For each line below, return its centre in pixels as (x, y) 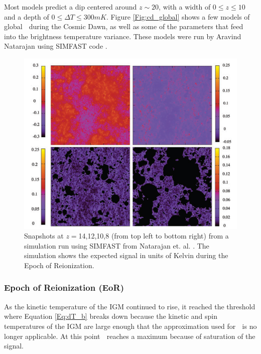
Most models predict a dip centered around (71, 7)
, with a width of (185, 7)
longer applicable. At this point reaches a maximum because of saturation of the (130, 336)
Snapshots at (44, 236)
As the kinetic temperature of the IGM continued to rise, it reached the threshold (130, 306)
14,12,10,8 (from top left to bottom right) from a (154, 236)
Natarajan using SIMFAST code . (56, 46)
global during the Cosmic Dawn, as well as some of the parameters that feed (124, 26)
